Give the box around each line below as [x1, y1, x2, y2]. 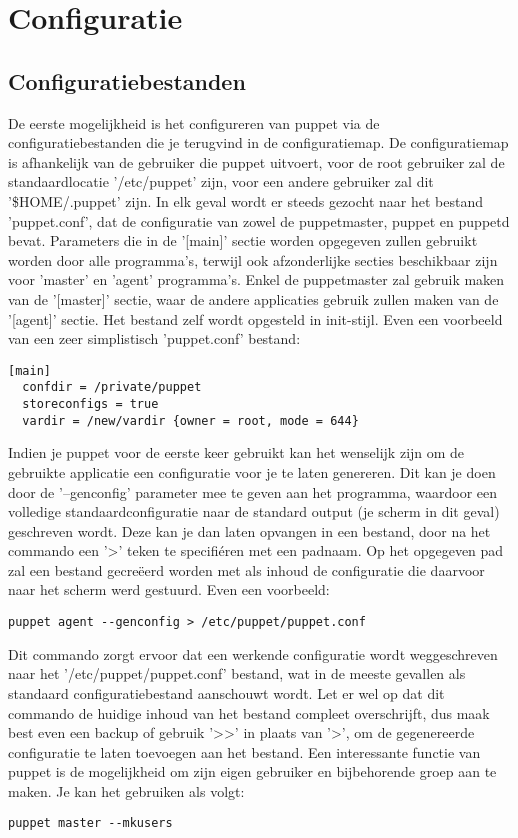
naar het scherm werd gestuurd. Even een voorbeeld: [8, 579, 330, 600]
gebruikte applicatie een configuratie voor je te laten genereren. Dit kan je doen [8, 461, 496, 482]
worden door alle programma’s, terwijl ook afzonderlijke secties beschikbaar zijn [8, 249, 498, 270]
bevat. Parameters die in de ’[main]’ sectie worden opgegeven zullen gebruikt [8, 230, 478, 251]
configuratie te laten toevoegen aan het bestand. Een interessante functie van [8, 741, 481, 762]
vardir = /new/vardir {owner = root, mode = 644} [22, 413, 359, 428]
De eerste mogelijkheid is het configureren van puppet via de [8, 112, 380, 133]
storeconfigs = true [22, 397, 159, 412]
